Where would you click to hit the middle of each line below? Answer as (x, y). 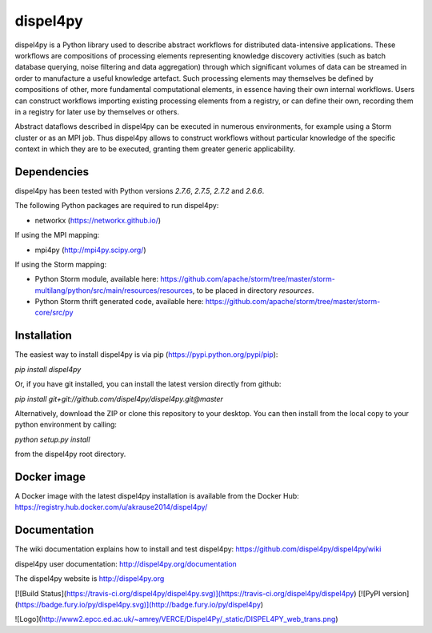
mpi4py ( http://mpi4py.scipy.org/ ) (91, 250)
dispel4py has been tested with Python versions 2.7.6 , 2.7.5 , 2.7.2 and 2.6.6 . (140, 190)
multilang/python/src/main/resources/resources (114, 290)
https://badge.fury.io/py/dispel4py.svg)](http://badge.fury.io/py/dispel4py (139, 604)
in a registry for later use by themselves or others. (97, 111)
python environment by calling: (66, 425)
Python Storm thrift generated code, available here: (119, 302)
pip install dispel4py (48, 369)
